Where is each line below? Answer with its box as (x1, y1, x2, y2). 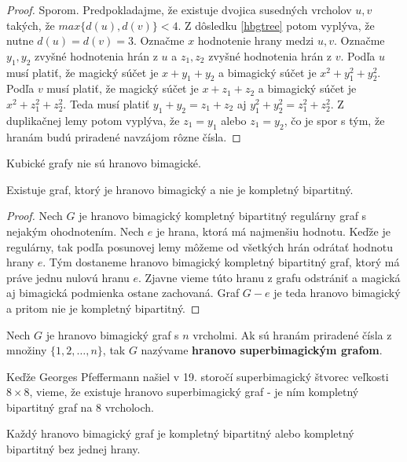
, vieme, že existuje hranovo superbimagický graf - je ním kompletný (29, 383, 359, 400)
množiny (6, 342, 47, 358)
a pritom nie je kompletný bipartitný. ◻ (6, 299, 200, 316)
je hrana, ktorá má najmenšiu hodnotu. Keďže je (156, 222, 390, 239)
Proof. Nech (6, 207, 63, 224)
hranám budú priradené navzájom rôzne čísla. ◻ (6, 128, 241, 145)
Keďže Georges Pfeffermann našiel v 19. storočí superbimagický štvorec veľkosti (6, 368, 389, 384)
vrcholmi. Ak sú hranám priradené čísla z (192, 326, 392, 343)
